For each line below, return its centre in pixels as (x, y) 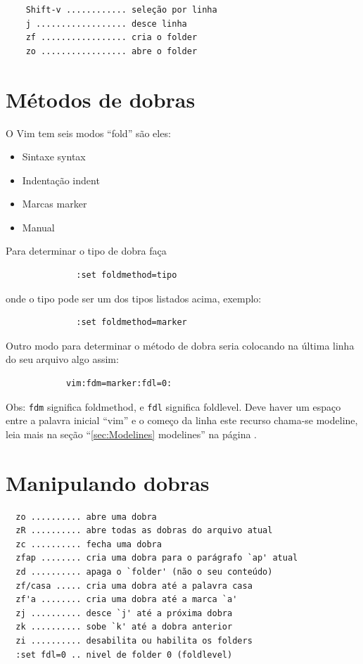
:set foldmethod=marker (132, 323)
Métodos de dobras (101, 99)
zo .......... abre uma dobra (86, 517)
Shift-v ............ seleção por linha (121, 10)
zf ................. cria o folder (112, 38)
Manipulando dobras (108, 482)
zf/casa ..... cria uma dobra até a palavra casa (134, 586)
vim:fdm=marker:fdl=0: (119, 384)
